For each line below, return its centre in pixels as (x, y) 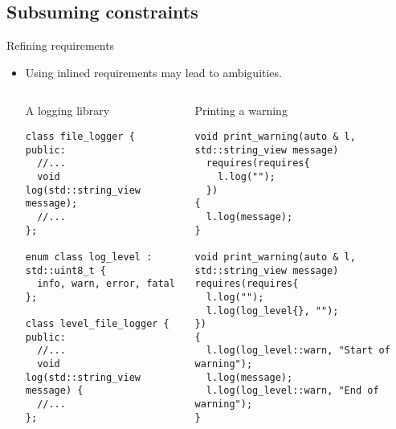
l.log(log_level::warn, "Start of (298, 351)
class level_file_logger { (97, 324)
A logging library (67, 110)
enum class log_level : (89, 257)
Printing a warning (241, 110)
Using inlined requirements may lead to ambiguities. (153, 72)
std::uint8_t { (66, 270)
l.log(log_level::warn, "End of (292, 391)
